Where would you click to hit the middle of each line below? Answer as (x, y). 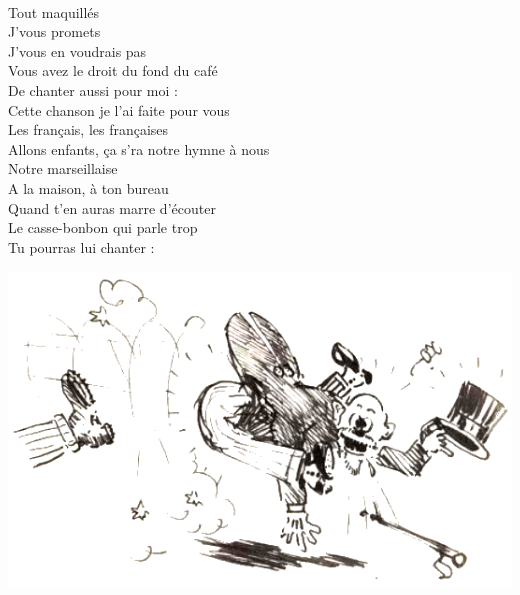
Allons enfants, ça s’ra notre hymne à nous (139, 148)
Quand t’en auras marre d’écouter (112, 207)
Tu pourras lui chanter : (81, 246)
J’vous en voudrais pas (77, 50)
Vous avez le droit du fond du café (113, 70)
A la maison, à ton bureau (88, 187)
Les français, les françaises (88, 129)
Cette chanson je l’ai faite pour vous (119, 109)
